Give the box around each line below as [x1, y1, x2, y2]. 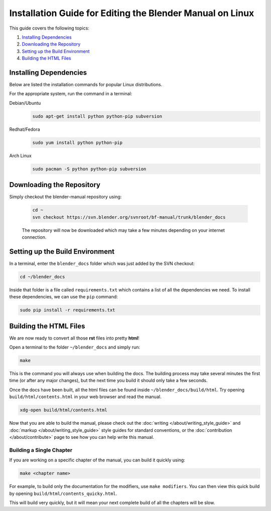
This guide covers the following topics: [9, 25, 90, 31]
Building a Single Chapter [9, 446, 73, 453]
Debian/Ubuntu [9, 100, 41, 106]
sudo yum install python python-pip [32, 139, 123, 145]
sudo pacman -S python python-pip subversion [32, 166, 147, 172]
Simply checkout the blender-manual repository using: [9, 194, 122, 200]
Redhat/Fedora [9, 126, 40, 132]
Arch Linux [9, 152, 32, 158]
